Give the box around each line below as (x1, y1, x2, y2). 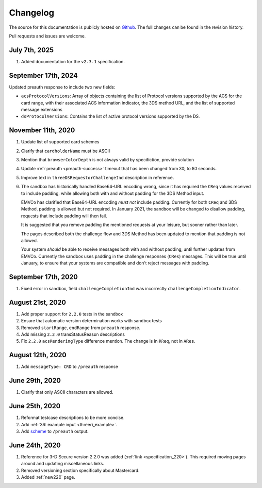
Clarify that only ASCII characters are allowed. (21, 389, 114, 395)
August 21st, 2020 (9, 298, 66, 306)
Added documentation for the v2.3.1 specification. (21, 58, 125, 64)
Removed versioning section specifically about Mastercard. (21, 467, 140, 473)
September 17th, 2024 (9, 71, 78, 80)
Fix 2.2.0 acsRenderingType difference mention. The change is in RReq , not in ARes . (21, 338, 196, 344)
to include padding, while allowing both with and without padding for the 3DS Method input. (21, 190, 205, 196)
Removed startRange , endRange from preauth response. (21, 325, 141, 331)
